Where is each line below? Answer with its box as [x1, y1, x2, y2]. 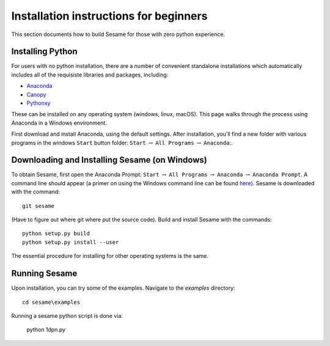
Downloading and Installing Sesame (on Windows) [11, 155, 207, 165]
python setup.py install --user [22, 238, 119, 246]
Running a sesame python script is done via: [11, 312, 123, 319]
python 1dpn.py [26, 326, 66, 333]
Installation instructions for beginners [11, 9, 208, 23]
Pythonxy [26, 100, 51, 107]
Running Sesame [11, 268, 78, 279]
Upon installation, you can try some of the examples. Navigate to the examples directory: [11, 284, 235, 292]
